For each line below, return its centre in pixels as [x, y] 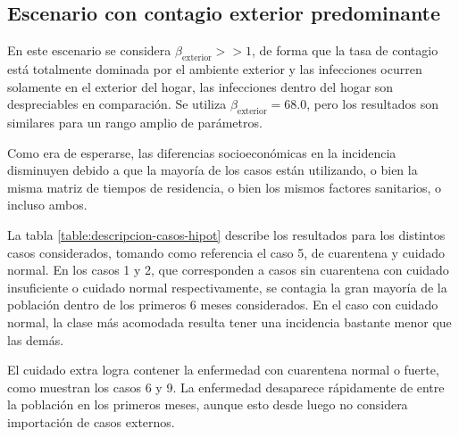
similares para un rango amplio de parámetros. [135, 122]
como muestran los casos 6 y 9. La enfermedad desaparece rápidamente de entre [226, 387]
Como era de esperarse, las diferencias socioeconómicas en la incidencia [202, 152]
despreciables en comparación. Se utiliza [117, 104]
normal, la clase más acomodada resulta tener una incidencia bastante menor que [229, 322]
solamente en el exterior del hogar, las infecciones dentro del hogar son [200, 86]
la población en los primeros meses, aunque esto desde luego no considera [208, 404]
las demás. [36, 339]
